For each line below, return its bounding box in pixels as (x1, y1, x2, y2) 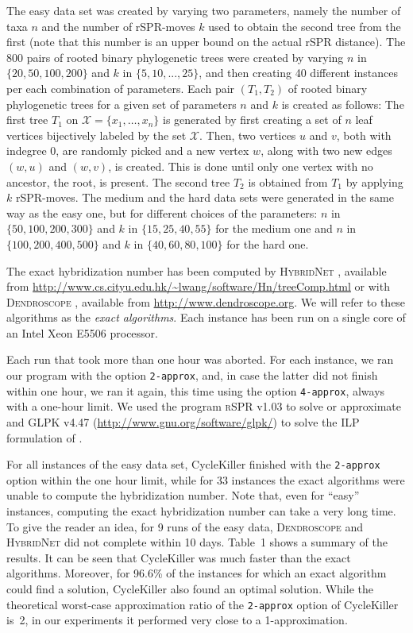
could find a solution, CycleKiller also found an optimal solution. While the (6, 580, 373, 596)
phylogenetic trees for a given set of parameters (6, 95, 237, 112)
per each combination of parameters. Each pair (6, 79, 235, 96)
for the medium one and (215, 220, 333, 237)
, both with (336, 126, 392, 143)
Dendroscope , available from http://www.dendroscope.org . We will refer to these (6, 293, 406, 310)
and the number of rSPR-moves (41, 17, 195, 34)
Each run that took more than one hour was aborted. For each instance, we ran (6, 351, 394, 368)
